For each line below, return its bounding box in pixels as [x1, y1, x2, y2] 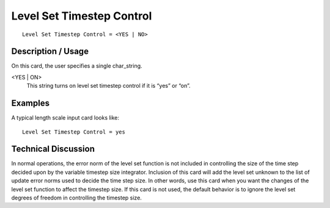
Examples [11, 98, 50, 109]
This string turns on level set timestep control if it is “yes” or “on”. [26, 82, 191, 90]
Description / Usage [11, 46, 89, 57]
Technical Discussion [11, 144, 95, 154]
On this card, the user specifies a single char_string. [11, 62, 143, 70]
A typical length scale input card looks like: [11, 114, 119, 121]
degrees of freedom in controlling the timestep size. [11, 194, 142, 201]
